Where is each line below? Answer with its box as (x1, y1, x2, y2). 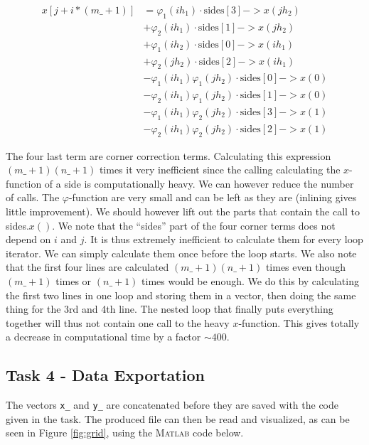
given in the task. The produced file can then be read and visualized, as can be (6, 411, 350, 426)
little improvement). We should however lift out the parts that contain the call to (6, 204, 360, 218)
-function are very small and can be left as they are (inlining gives (68, 190, 357, 205)
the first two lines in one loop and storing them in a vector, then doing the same (6, 287, 356, 302)
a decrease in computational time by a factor (6, 329, 201, 344)
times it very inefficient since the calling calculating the (99, 162, 341, 177)
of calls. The (6, 190, 60, 205)
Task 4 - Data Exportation (6, 364, 205, 386)
